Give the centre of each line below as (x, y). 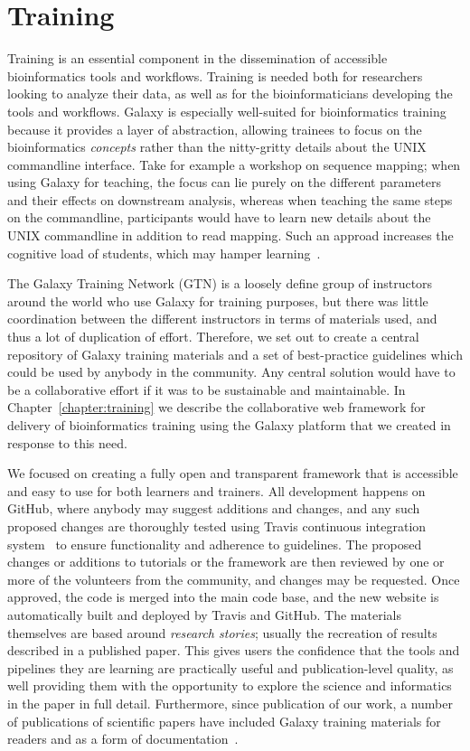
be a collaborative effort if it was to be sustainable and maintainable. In (207, 389)
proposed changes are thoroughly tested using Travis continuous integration (217, 526)
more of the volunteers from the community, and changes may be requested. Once (234, 579)
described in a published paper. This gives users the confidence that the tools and (234, 650)
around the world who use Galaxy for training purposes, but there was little (218, 300)
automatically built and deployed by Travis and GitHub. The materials (204, 614)
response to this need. (67, 442)
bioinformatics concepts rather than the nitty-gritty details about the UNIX (217, 147)
